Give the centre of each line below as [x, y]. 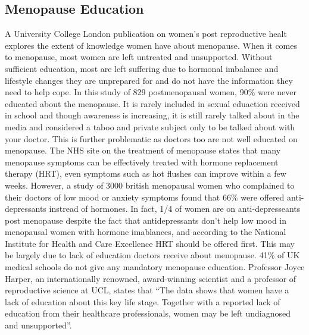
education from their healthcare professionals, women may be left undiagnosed [148, 313]
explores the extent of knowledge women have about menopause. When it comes [151, 45]
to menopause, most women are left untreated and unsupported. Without [139, 57]
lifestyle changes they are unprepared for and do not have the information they [149, 80]
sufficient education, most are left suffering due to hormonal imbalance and [142, 68]
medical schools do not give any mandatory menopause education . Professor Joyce [155, 267]
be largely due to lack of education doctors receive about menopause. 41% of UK [152, 255]
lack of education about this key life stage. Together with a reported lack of [143, 301]
